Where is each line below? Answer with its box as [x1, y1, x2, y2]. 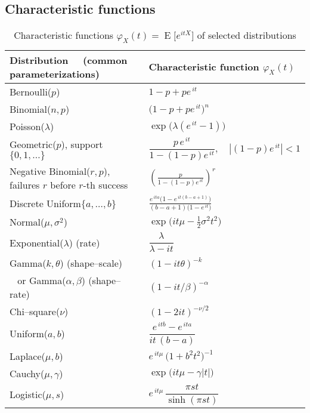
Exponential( [10, 235, 64, 249]
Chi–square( [10, 304, 60, 319]
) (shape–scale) [60, 256, 123, 270]
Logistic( [10, 387, 46, 402]
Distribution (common [10, 53, 128, 67]
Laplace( [10, 349, 45, 363]
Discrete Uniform [10, 196, 81, 211]
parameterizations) [10, 67, 100, 81]
